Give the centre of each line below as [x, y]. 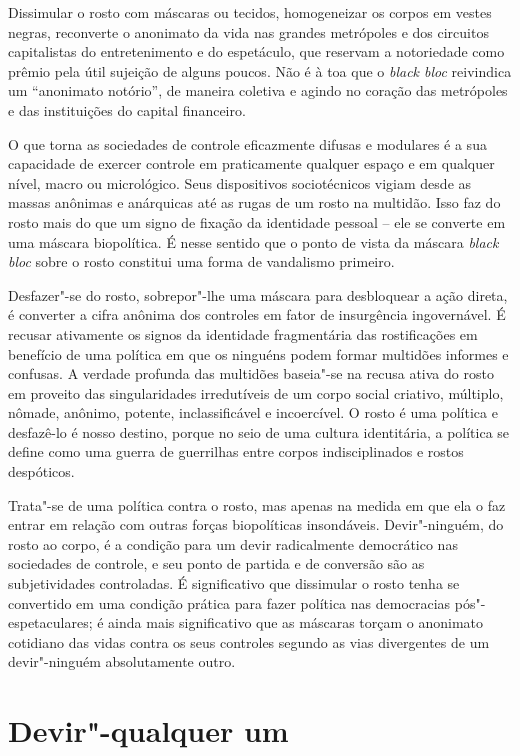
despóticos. [41, 471]
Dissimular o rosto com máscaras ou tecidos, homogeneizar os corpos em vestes [250, 12]
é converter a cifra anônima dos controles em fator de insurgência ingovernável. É [257, 314]
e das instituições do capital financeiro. [127, 109]
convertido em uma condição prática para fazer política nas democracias [229, 602]
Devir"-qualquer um [148, 730]
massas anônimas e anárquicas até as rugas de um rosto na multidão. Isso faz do [254, 202]
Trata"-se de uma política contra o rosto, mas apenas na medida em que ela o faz [257, 504]
